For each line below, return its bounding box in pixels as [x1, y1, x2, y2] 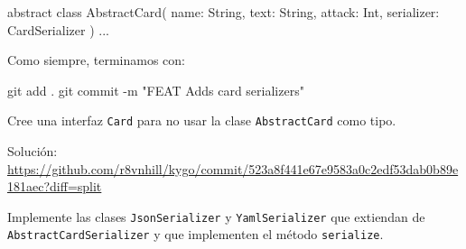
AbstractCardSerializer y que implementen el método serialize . [7, 225, 384, 244]
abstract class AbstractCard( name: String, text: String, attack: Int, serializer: [7, 3, 440, 21]
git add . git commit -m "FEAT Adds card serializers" [7, 80, 304, 99]
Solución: [7, 142, 58, 161]
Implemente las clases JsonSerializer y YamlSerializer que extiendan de [7, 207, 425, 226]
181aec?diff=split [7, 177, 102, 196]
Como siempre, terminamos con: [7, 51, 185, 69]
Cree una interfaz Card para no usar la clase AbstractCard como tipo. [7, 111, 396, 130]
